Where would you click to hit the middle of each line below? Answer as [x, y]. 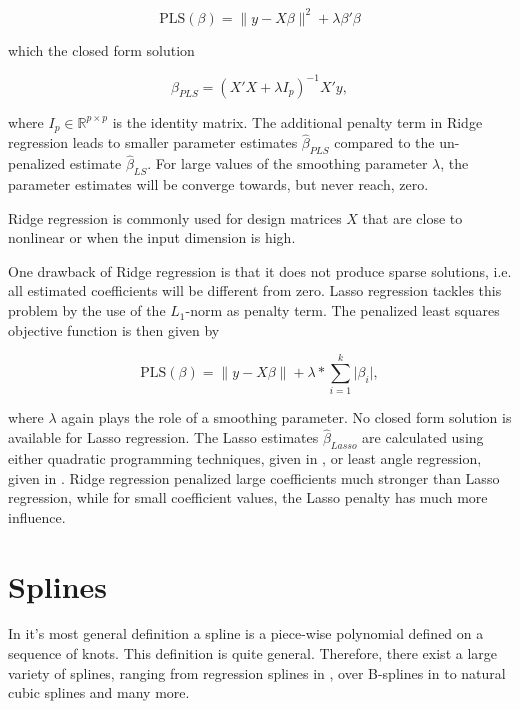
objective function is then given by [114, 329]
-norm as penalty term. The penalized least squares [342, 310]
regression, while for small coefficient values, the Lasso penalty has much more [248, 497]
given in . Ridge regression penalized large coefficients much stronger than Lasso [254, 477]
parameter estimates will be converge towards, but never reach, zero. [218, 184]
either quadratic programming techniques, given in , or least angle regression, [245, 457]
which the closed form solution [101, 49]
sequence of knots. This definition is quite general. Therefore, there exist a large [253, 653]
